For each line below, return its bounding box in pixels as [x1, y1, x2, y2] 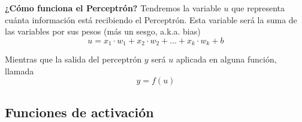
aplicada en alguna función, [176, 53, 277, 65]
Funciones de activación [5, 102, 154, 121]
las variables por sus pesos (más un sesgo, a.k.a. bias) [5, 25, 201, 37]
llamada [5, 64, 34, 77]
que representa [231, 2, 285, 14]
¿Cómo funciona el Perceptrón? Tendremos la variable [5, 2, 221, 14]
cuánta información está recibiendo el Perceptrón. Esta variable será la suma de [5, 13, 297, 26]
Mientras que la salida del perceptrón [5, 53, 142, 65]
